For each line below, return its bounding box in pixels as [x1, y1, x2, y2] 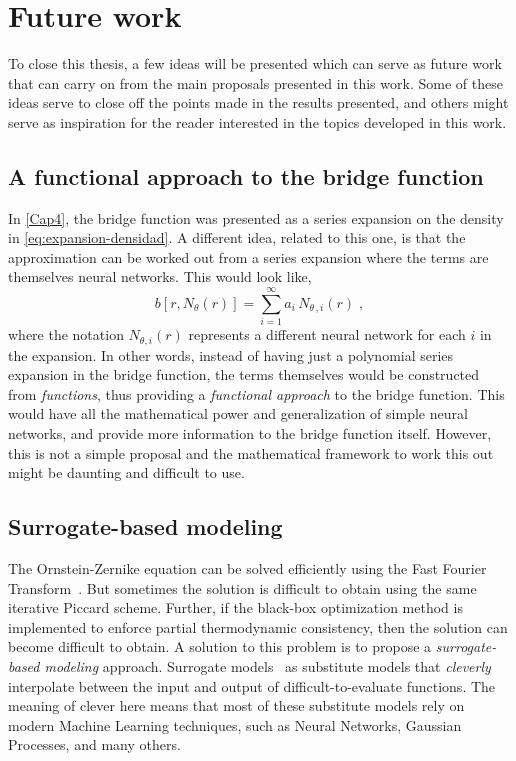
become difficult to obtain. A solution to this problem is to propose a [8, 636, 432, 657]
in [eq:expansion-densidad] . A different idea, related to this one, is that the [8, 227, 466, 248]
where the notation [8, 324, 124, 345]
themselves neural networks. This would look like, [8, 266, 312, 287]
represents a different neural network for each [188, 324, 466, 345]
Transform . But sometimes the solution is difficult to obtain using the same [8, 577, 477, 598]
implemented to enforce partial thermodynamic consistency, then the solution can [8, 616, 508, 637]
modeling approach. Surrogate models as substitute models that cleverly [44, 655, 491, 676]
